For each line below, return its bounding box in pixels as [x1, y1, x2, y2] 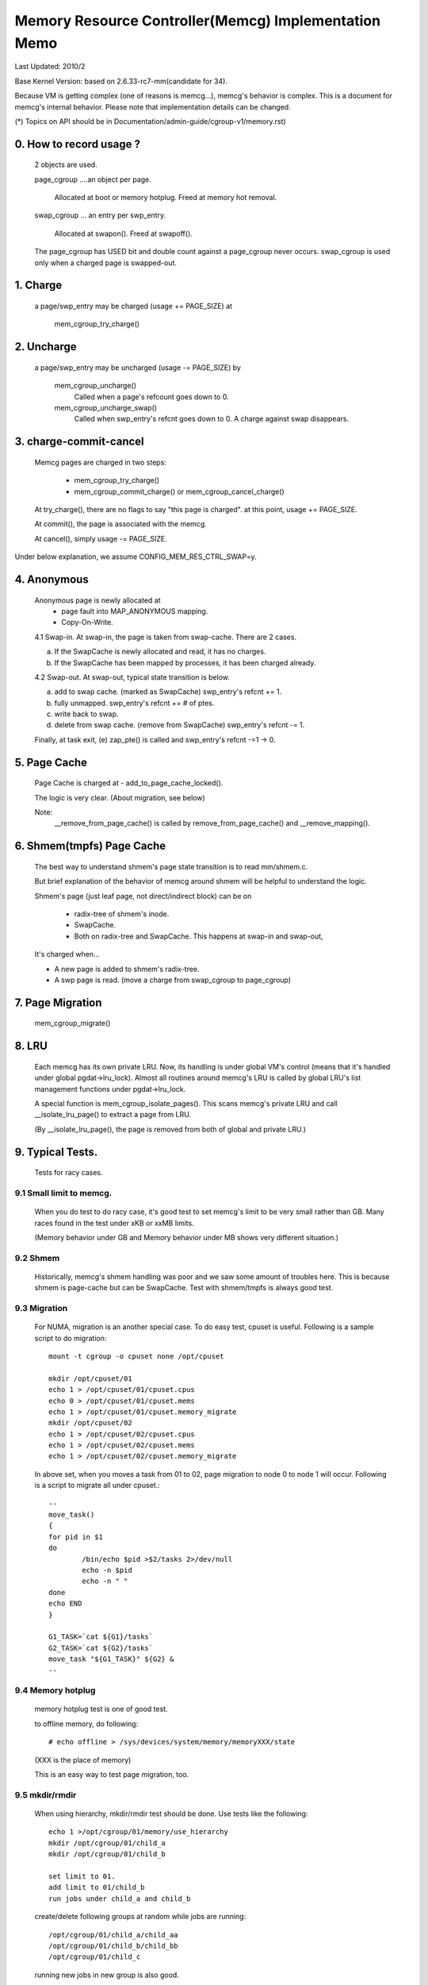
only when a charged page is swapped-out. [34, 258, 178, 268]
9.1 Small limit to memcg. [14, 1187, 113, 1198]
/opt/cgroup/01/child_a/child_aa [48, 1930, 178, 1939]
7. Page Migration [14, 996, 102, 1009]
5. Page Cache [14, 755, 87, 769]
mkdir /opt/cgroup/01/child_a [48, 1838, 166, 1848]
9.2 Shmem [14, 1252, 60, 1263]
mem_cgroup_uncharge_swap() [54, 403, 158, 413]
